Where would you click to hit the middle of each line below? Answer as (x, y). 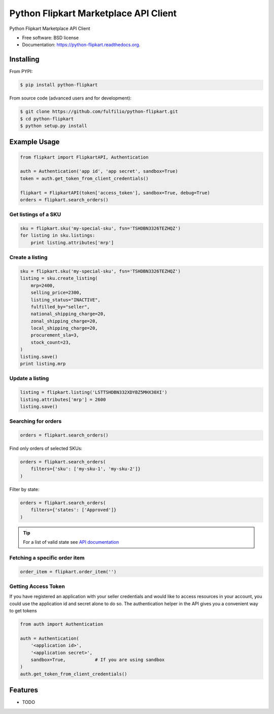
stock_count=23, (51, 342)
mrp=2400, (43, 285)
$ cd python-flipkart (47, 119)
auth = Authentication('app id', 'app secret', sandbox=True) (99, 171)
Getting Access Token (37, 586)
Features (24, 690)
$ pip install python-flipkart (59, 85)
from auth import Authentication (62, 624)
